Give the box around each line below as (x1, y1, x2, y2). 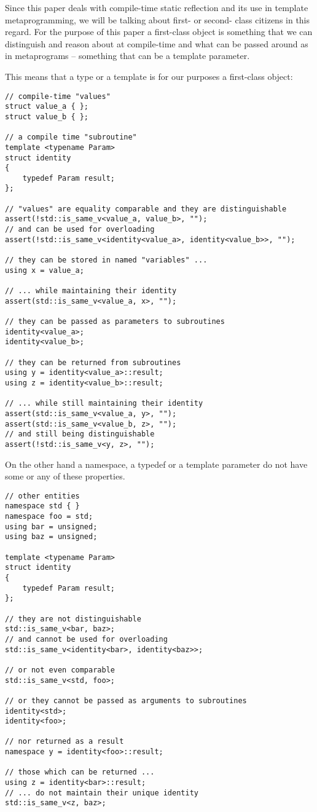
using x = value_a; (5, 266, 84, 275)
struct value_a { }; (5, 102, 89, 111)
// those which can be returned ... (5, 768, 155, 777)
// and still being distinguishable (5, 430, 155, 439)
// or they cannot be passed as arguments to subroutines (5, 696, 247, 705)
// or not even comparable (5, 665, 115, 674)
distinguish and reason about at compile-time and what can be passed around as (5, 37, 308, 50)
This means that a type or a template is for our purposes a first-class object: (5, 69, 293, 82)
